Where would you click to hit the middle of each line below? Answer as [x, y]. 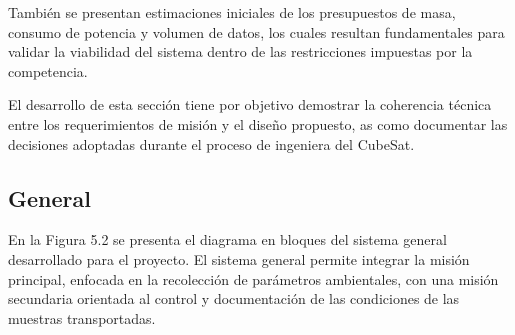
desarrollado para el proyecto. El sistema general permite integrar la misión [239, 258]
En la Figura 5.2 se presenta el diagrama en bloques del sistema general [227, 239]
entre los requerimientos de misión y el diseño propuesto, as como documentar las [258, 123]
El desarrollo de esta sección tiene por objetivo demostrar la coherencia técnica [250, 104]
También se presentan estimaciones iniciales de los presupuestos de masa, [232, 12]
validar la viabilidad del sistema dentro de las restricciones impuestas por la [240, 51]
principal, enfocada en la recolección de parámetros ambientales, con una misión [253, 278]
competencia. [48, 70]
